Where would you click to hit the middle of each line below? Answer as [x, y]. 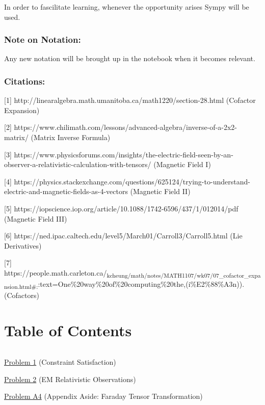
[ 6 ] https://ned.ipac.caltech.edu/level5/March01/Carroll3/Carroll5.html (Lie [123, 236]
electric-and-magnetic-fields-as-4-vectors [66, 191]
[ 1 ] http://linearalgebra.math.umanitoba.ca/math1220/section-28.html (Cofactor [130, 100]
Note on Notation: [43, 39]
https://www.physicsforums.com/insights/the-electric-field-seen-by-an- [124, 154]
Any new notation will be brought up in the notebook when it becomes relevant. [130, 58]
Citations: [25, 81]
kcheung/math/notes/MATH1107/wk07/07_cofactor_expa [184, 275]
